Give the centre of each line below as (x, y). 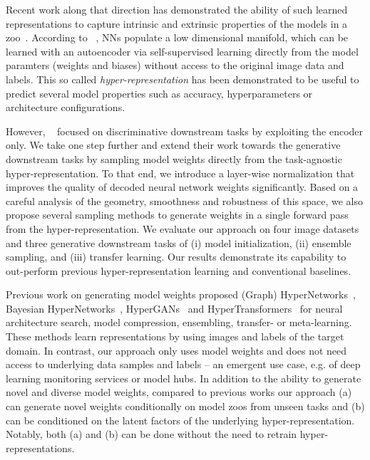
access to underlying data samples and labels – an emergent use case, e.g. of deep (183, 364)
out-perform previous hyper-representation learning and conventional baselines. (179, 270)
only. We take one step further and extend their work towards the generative (173, 145)
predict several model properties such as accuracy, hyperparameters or (159, 93)
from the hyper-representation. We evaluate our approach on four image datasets (183, 228)
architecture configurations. (66, 107)
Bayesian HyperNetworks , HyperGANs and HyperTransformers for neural (174, 308)
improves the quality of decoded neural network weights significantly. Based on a (182, 187)
